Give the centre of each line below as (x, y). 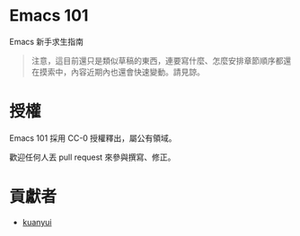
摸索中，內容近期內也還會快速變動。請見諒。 (122, 72)
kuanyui (37, 222)
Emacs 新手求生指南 (46, 41)
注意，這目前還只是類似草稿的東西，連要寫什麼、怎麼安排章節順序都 (157, 60)
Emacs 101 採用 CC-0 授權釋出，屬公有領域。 (93, 138)
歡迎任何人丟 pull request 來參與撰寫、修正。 (93, 157)
